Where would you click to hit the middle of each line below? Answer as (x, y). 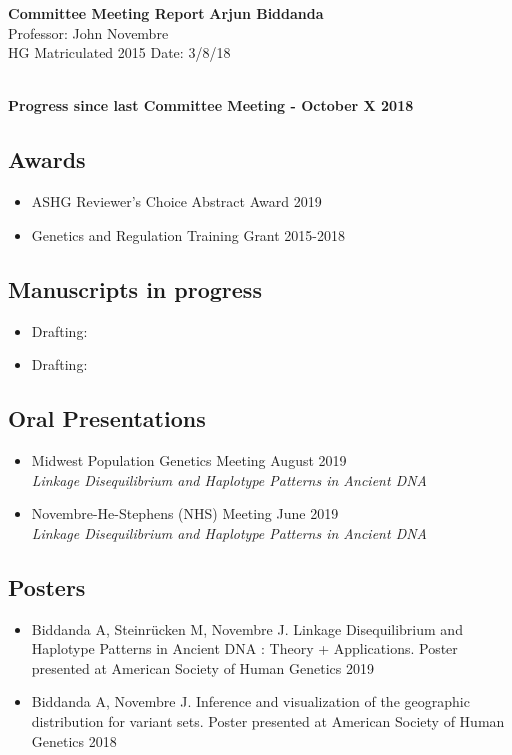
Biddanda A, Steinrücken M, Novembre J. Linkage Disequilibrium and (247, 628)
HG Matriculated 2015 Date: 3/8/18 (119, 52)
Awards (47, 159)
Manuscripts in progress (135, 288)
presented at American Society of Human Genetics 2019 (202, 667)
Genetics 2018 (74, 740)
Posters (47, 586)
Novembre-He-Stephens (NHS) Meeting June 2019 (185, 513)
